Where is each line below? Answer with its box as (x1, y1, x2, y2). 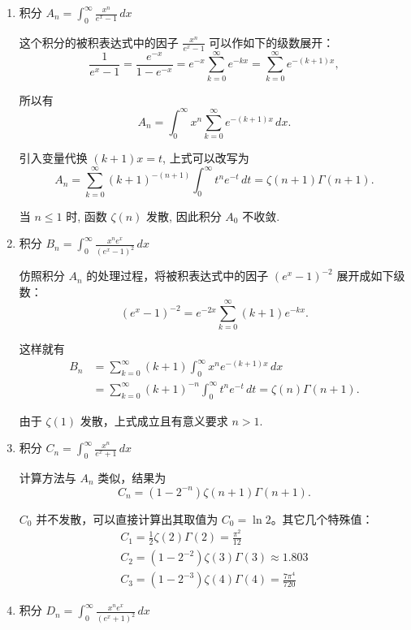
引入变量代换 (19, 149, 88, 166)
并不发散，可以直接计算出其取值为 (36, 510, 218, 527)
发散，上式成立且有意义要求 (80, 412, 228, 429)
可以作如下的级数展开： (209, 33, 335, 50)
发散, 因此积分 (146, 207, 222, 224)
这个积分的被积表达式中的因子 (19, 33, 179, 50)
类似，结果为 (97, 469, 167, 486)
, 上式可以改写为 (162, 149, 249, 166)
